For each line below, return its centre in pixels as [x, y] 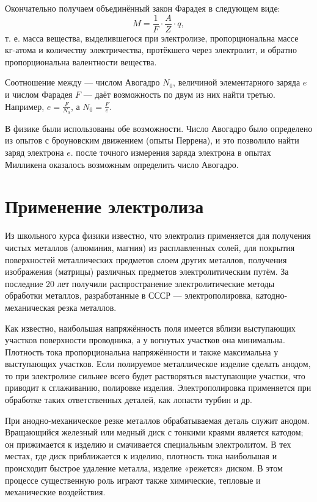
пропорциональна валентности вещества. [81, 61]
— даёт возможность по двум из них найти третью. [179, 94]
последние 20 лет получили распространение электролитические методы [140, 283]
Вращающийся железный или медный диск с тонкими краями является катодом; [154, 432]
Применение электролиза [104, 206]
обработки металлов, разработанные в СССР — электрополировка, [129, 295]
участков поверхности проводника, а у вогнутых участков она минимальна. [145, 340]
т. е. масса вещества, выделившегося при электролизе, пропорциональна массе [152, 38]
